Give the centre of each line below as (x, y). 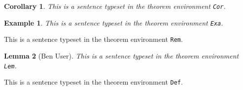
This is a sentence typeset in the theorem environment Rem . (93, 39)
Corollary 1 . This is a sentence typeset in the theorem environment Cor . (115, 6)
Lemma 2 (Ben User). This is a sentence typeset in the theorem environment (121, 55)
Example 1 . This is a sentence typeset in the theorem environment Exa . (114, 22)
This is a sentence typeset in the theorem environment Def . (93, 82)
